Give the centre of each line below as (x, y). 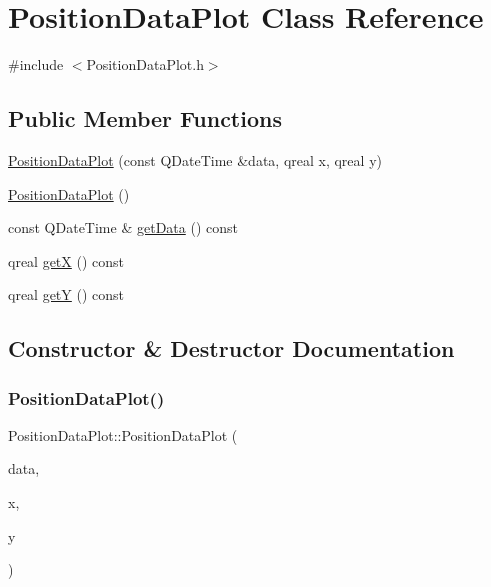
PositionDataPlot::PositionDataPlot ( (123, 434)
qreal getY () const (66, 294)
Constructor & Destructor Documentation (231, 348)
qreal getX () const (66, 260)
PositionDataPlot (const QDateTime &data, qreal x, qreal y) (195, 159)
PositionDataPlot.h (145, 64)
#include (36, 64)
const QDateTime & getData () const (123, 227)
